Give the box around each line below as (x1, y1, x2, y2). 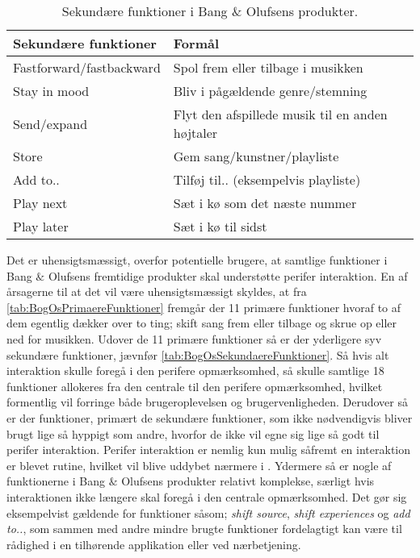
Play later (13, 217, 69, 235)
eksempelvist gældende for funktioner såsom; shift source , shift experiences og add (6, 504, 410, 521)
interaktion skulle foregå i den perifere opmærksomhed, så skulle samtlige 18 (6, 362, 384, 379)
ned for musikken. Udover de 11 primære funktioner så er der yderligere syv (6, 330, 382, 347)
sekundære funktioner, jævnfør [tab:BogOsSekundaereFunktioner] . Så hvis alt (6, 346, 389, 363)
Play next (13, 194, 68, 212)
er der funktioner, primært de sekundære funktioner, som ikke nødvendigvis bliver (6, 409, 413, 426)
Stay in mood (13, 81, 90, 100)
